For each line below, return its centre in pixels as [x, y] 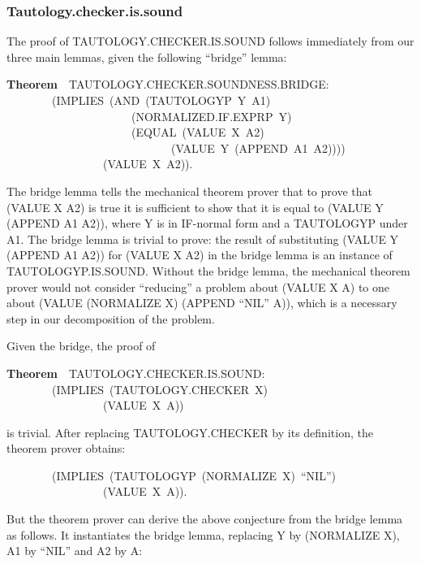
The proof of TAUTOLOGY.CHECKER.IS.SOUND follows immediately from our [210, 41]
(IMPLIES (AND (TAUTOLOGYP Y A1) [161, 100]
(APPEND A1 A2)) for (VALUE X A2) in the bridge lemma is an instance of [200, 255]
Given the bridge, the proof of [81, 346]
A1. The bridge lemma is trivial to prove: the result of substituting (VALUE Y [203, 239]
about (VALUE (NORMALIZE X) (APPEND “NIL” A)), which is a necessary [202, 303]
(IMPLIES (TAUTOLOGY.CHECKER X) [159, 389]
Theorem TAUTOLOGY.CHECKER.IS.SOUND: [136, 373]
